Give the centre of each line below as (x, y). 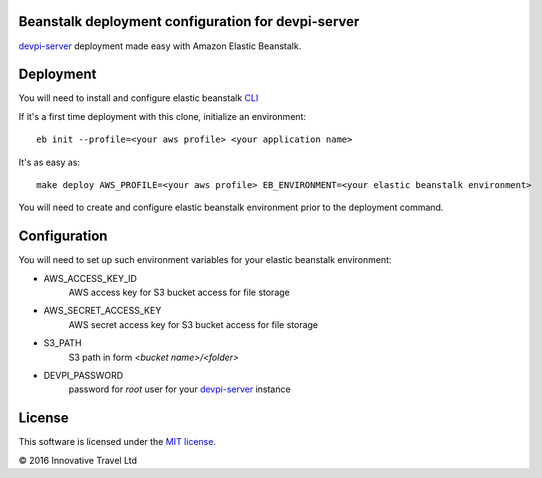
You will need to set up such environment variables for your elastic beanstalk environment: (205, 260)
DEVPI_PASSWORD (83, 376)
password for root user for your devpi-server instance (179, 389)
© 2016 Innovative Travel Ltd (78, 460)
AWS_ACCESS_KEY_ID (90, 278)
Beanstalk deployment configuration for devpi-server (189, 21)
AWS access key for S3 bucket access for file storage (179, 292)
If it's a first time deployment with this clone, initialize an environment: (162, 116)
